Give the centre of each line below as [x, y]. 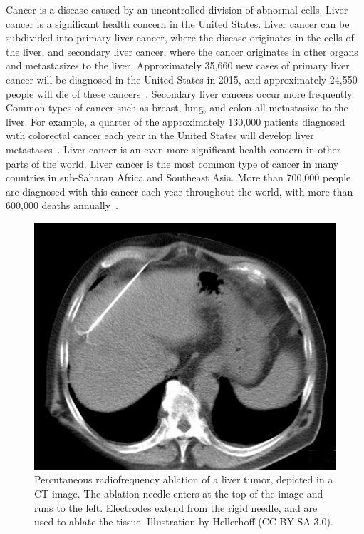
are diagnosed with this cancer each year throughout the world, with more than [180, 191]
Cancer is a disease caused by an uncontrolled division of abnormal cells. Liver [177, 9]
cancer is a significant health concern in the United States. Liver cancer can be [178, 23]
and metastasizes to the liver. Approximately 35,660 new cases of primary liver [178, 65]
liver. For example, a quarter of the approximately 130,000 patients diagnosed [176, 121]
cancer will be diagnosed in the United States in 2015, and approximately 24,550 [182, 79]
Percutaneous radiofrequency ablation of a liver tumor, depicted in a [184, 479]
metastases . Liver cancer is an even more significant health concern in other [173, 149]
